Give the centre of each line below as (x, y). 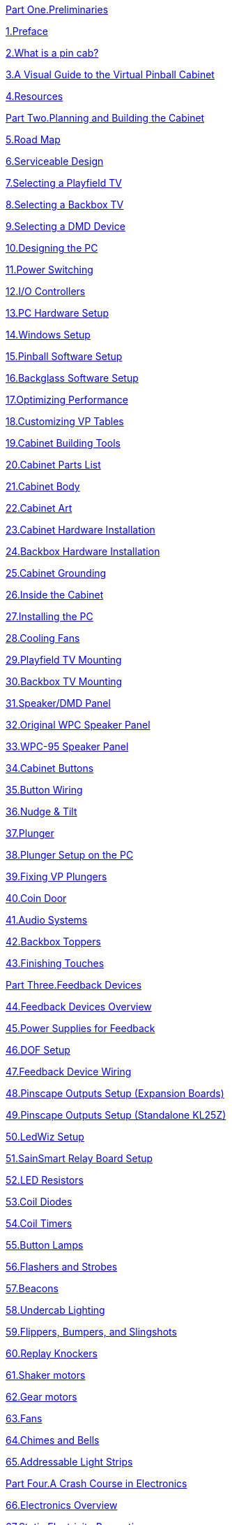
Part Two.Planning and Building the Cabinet (105, 118)
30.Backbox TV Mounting (64, 681)
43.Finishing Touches (55, 963)
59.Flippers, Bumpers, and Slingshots (91, 1332)
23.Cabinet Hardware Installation (80, 530)
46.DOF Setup (38, 1050)
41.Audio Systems (47, 920)
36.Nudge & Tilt (41, 811)
